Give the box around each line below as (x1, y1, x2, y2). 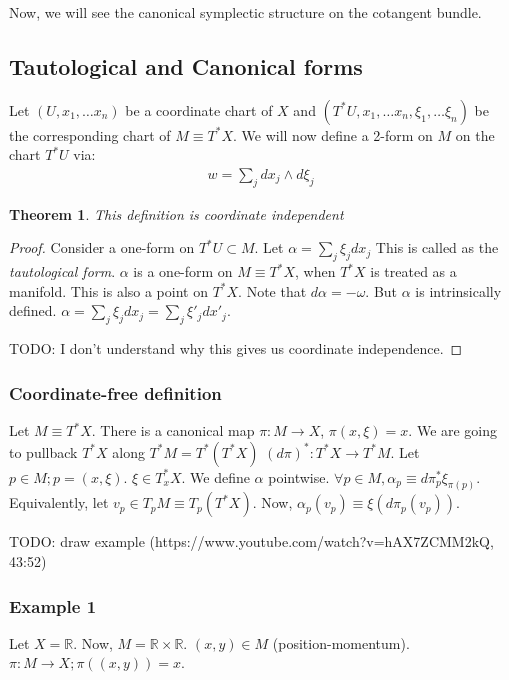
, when (295, 261, 336, 282)
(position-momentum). (272, 632, 410, 653)
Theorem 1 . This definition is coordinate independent (9, 203, 344, 224)
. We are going (408, 420, 498, 440)
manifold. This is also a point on (9, 280, 208, 301)
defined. (9, 300, 57, 321)
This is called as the (375, 237, 499, 258)
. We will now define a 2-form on (232, 124, 433, 145)
